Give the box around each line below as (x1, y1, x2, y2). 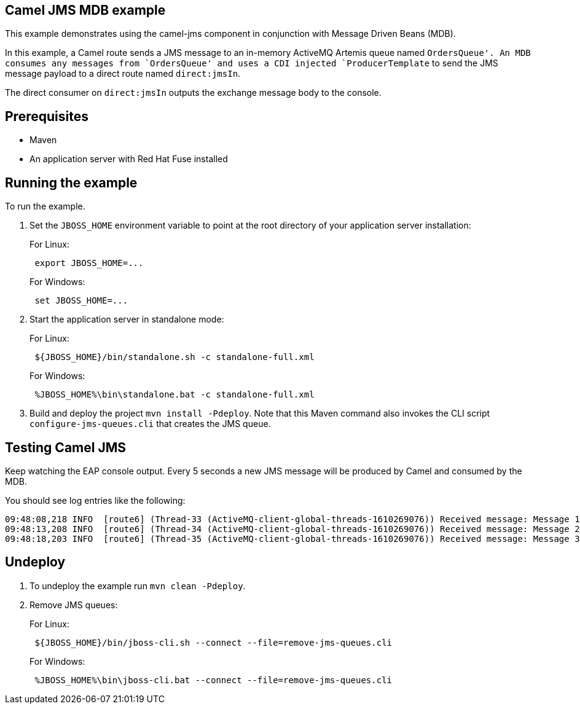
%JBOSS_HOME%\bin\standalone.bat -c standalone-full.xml (34, 390, 315, 400)
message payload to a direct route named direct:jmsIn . (5, 68, 241, 79)
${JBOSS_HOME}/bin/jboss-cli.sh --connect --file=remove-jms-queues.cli (34, 637, 393, 648)
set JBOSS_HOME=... (34, 296, 128, 306)
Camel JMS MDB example (5, 2, 166, 18)
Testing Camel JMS (5, 439, 126, 455)
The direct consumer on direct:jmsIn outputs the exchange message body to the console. (5, 87, 382, 98)
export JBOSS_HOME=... (34, 258, 144, 268)
